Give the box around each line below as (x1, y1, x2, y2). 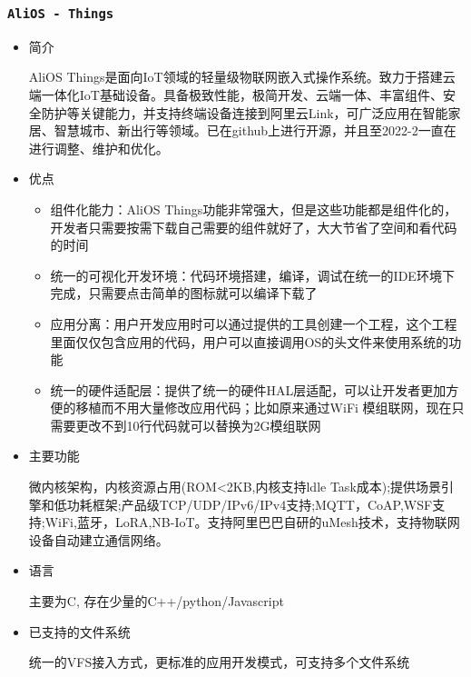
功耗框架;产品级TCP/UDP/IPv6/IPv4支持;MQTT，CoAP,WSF (66, 494, 433, 513)
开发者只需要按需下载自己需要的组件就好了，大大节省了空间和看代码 (50, 217, 457, 236)
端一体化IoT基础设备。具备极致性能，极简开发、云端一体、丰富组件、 (28, 85, 443, 104)
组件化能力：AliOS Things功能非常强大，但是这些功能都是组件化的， (50, 199, 457, 218)
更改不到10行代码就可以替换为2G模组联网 (75, 415, 321, 434)
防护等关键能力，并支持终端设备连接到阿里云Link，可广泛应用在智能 (41, 103, 448, 122)
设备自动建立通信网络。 (28, 530, 169, 549)
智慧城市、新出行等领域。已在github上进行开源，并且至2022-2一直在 (54, 121, 456, 140)
